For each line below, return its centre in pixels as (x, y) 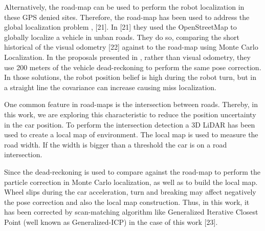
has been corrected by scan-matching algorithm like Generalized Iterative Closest (131, 212)
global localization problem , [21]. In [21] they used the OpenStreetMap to (120, 27)
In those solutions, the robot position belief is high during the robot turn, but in (130, 77)
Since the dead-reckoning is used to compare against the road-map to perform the (132, 171)
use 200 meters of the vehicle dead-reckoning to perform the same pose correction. (133, 67)
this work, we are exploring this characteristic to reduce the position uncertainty (130, 114)
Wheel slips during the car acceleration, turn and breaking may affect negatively (130, 192)
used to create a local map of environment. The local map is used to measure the (131, 134)
